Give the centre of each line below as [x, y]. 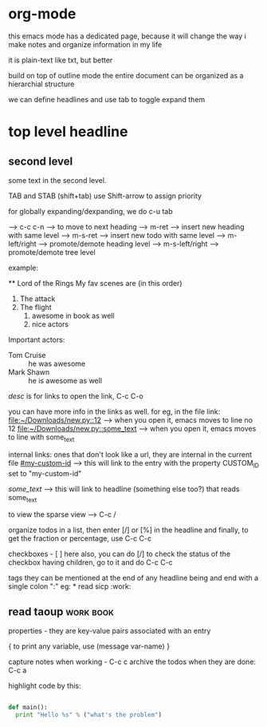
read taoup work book [61, 612]
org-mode [42, 14]
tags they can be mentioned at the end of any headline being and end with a [133, 578]
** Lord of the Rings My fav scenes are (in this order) [95, 283]
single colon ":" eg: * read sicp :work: [70, 586]
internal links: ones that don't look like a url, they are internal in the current [130, 454]
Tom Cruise [27, 355]
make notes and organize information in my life [85, 44]
